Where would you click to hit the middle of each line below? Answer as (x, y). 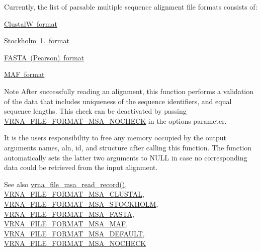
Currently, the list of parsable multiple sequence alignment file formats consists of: (131, 7)
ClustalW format (31, 23)
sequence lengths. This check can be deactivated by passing (95, 111)
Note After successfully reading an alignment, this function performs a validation (129, 91)
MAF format (24, 74)
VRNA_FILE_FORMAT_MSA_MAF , (66, 224)
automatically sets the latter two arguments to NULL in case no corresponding (126, 157)
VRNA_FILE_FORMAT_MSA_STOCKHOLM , (81, 203)
